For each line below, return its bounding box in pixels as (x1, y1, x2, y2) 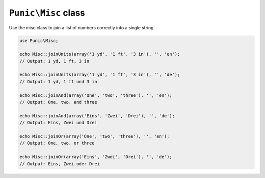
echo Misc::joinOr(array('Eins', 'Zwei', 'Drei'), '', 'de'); (19, 154, 172, 160)
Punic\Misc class (9, 7, 85, 18)
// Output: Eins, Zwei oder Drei (19, 161, 100, 166)
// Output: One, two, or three (19, 140, 95, 146)
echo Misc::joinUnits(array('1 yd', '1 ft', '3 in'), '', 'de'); (19, 72, 180, 78)
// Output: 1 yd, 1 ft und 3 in (19, 79, 98, 84)
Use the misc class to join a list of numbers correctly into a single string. (9, 24, 155, 30)
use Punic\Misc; (19, 38, 59, 44)
